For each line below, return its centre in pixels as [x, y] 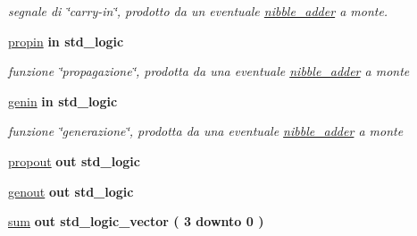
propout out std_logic [74, 160]
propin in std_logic [66, 41]
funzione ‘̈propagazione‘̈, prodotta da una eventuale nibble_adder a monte [209, 71]
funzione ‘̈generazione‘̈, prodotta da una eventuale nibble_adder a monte [206, 131]
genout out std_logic [71, 191]
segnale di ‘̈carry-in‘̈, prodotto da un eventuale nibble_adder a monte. [198, 11]
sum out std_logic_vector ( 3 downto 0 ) [136, 221]
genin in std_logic [63, 101]
